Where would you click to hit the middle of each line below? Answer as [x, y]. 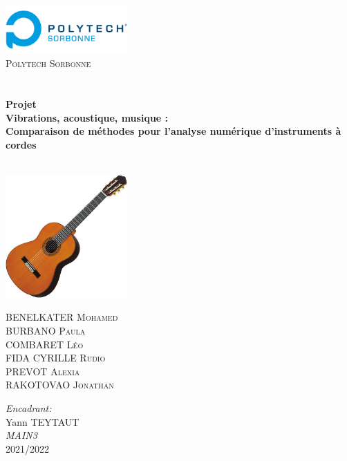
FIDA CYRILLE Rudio [56, 358]
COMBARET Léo [45, 344]
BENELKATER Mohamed [62, 317]
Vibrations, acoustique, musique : [87, 117]
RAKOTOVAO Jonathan [60, 385]
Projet [21, 104]
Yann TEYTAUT [43, 421]
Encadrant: [29, 408]
